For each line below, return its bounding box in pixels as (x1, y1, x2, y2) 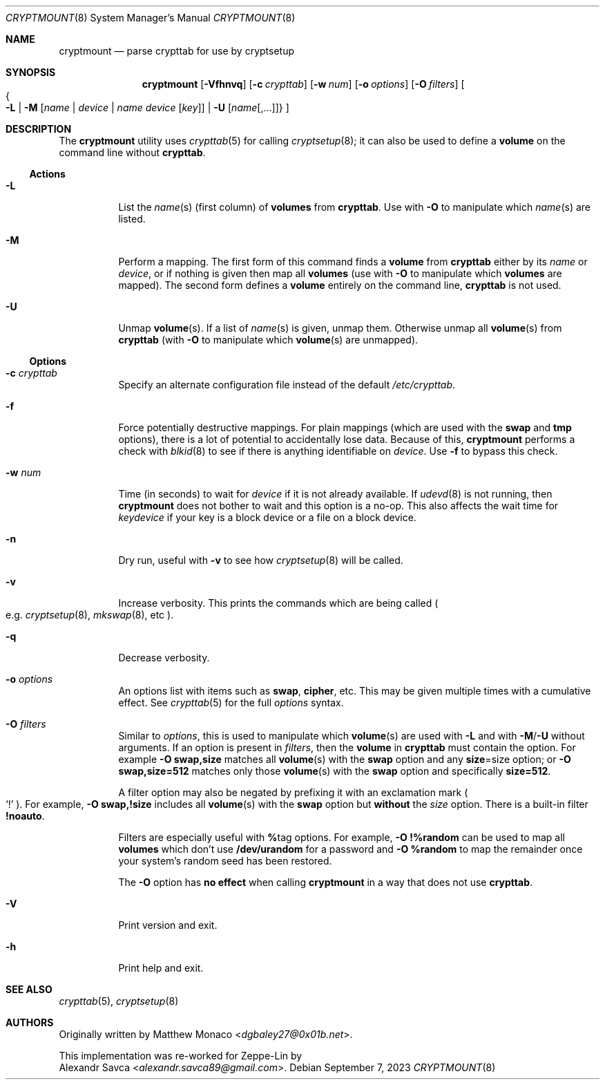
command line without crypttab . (59, 147, 206, 158)
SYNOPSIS (6, 66, 56, 78)
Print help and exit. (118, 962, 204, 974)
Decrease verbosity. (118, 652, 210, 663)
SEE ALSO (6, 983, 52, 995)
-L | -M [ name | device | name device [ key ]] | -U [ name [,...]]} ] (6, 102, 289, 113)
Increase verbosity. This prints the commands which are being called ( (118, 597, 439, 609)
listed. (118, 213, 146, 225)
